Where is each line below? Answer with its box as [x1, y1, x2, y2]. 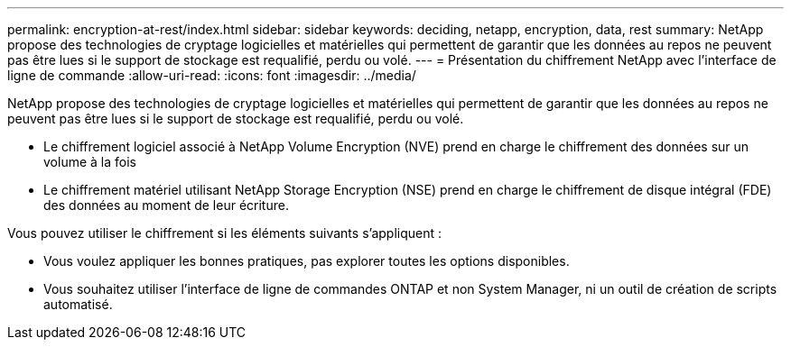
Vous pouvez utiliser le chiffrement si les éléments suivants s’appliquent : [7, 225, 442, 241]
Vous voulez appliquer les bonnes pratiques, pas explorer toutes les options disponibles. [43, 253, 570, 269]
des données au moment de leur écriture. [43, 197, 289, 213]
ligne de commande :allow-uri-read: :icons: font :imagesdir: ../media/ [7, 68, 416, 83]
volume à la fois [43, 154, 136, 169]
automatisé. [43, 297, 113, 312]
